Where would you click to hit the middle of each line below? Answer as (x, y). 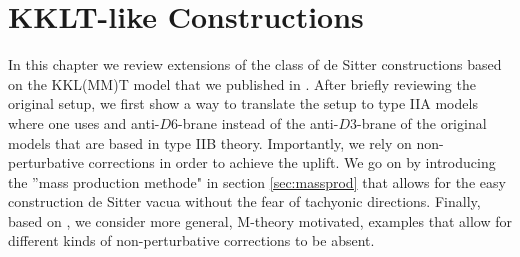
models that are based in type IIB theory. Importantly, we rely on (210, 142)
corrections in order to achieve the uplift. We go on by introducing (292, 162)
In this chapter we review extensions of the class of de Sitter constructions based (255, 64)
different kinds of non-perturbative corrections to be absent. (191, 240)
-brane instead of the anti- (258, 122)
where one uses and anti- (84, 122)
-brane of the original (421, 122)
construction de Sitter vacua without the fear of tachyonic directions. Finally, (244, 201)
